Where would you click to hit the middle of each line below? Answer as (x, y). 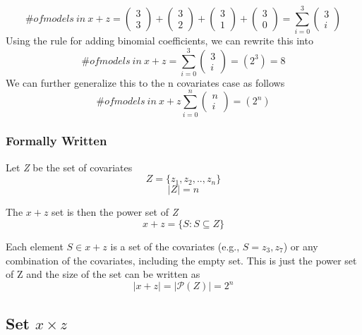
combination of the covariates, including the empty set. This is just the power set (181, 260)
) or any (301, 246)
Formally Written (56, 141)
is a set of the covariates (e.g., (175, 246)
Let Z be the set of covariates (69, 167)
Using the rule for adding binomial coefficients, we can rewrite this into (159, 41)
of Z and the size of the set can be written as (103, 274)
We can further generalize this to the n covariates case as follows (145, 82)
